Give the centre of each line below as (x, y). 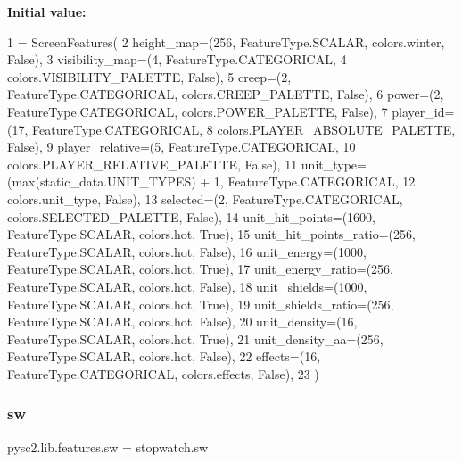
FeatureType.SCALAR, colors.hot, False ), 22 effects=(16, (164, 356)
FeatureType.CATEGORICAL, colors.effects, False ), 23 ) (163, 373)
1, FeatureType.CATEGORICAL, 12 (314, 181)
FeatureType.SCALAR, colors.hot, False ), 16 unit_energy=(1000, (187, 251)
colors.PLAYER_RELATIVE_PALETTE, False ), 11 (153, 164)
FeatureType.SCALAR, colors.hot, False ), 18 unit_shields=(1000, (187, 286)
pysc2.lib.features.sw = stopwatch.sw (108, 446)
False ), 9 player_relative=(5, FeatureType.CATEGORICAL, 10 (181, 147)
